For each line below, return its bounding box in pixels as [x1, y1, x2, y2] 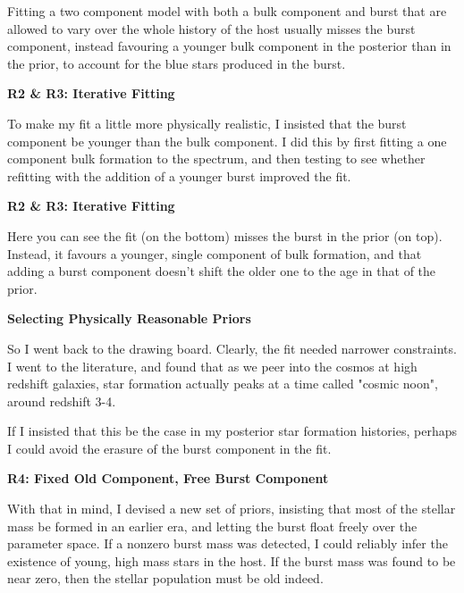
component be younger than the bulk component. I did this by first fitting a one [7, 131, 447, 150]
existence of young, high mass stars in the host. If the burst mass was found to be [7, 551, 456, 570]
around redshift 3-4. [7, 391, 116, 410]
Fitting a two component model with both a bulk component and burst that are [7, 2, 447, 20]
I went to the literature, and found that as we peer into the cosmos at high [7, 356, 418, 375]
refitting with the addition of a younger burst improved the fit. [7, 166, 351, 185]
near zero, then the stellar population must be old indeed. [7, 569, 324, 588]
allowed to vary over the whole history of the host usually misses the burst [7, 19, 416, 38]
